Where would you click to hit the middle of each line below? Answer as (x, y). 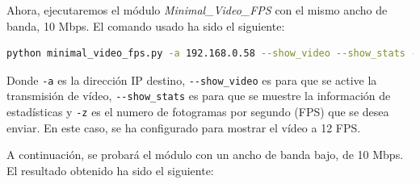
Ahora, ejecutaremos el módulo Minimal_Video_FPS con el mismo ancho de (197, 10)
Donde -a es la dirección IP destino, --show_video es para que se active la (192, 79)
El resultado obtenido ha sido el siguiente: (110, 170)
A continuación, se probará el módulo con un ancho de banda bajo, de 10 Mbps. (205, 155)
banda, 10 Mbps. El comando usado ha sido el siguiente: (146, 25)
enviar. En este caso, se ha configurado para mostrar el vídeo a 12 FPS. (184, 127)
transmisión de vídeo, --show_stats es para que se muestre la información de (199, 96)
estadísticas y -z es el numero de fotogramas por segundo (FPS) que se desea (198, 112)
